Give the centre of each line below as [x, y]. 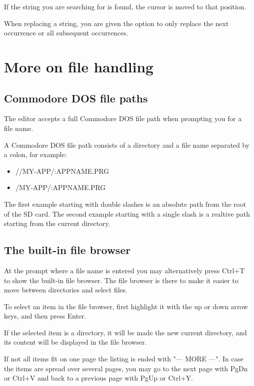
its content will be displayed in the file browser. [76, 342]
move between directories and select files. [66, 290]
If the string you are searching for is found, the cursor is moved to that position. [125, 6]
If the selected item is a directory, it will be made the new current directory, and [126, 332]
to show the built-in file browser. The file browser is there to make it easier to [121, 280]
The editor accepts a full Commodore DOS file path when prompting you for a [123, 118]
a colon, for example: [35, 154]
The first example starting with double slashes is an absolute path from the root [125, 204]
